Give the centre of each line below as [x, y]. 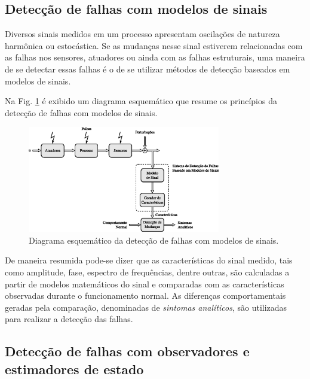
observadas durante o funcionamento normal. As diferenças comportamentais [145, 295]
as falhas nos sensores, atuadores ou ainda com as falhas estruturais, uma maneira [155, 57]
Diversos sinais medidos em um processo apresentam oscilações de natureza [142, 34]
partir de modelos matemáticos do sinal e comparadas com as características [145, 284]
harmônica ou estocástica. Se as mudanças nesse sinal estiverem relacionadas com [154, 45]
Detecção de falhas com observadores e [127, 351]
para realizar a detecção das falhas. [69, 319]
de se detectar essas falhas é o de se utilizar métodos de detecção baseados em [148, 69]
